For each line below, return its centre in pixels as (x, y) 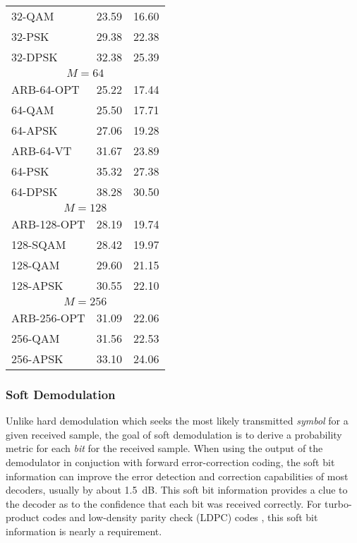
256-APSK (37, 359)
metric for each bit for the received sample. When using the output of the (164, 448)
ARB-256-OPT (48, 318)
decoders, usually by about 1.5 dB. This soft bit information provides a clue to (177, 490)
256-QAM (36, 338)
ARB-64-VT (42, 151)
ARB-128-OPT (48, 224)
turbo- (338, 503)
